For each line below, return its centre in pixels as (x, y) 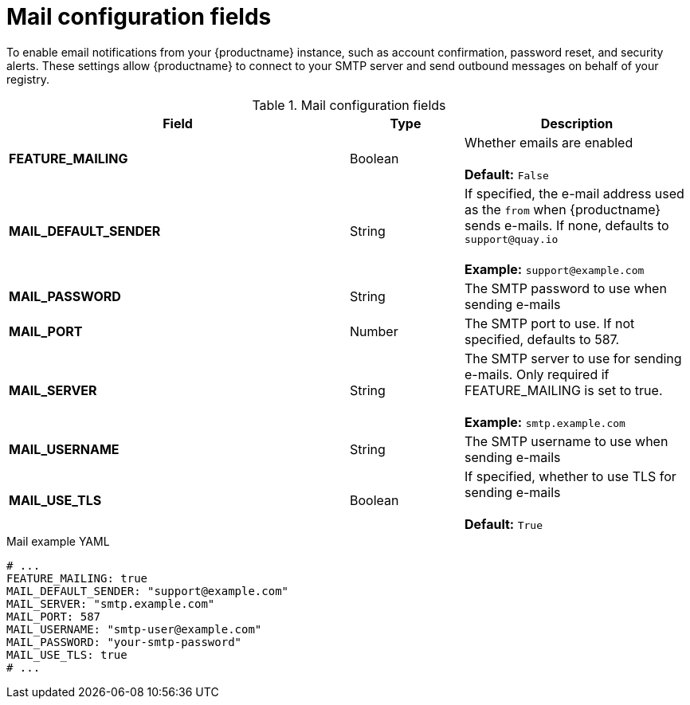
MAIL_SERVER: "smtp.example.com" (111, 603)
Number (374, 331)
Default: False (506, 174)
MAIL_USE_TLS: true (67, 654)
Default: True (503, 524)
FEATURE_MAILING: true (77, 578)
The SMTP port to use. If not (549, 323)
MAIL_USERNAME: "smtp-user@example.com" (134, 629)
